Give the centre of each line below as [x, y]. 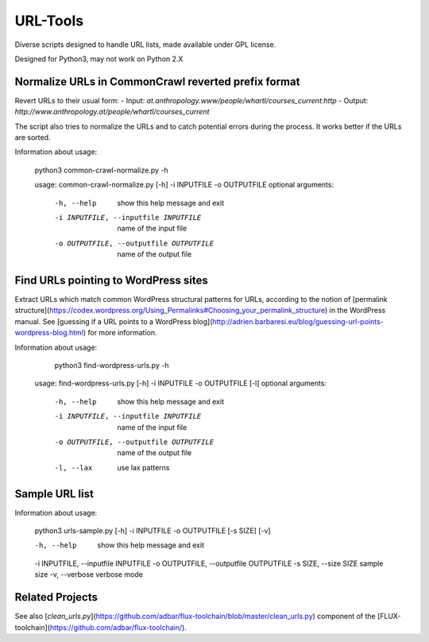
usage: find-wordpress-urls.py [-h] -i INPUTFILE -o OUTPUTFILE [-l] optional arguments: [181, 383]
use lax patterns [143, 467]
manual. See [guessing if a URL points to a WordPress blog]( [114, 321]
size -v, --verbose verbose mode [89, 574]
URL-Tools [49, 21]
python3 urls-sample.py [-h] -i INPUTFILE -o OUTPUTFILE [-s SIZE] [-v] [153, 531]
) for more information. [120, 333]
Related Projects [56, 597]
